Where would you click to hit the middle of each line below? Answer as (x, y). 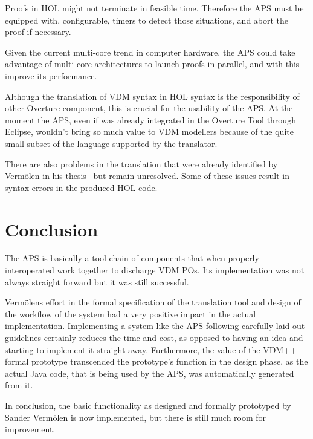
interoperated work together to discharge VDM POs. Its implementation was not (155, 270)
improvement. (30, 429)
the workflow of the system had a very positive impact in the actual (131, 314)
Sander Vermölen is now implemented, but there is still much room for (136, 417)
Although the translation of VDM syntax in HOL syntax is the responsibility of (152, 96)
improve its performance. (51, 75)
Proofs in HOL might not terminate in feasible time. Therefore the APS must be (154, 8)
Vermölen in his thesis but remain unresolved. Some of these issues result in (147, 176)
